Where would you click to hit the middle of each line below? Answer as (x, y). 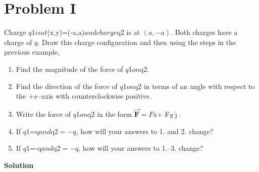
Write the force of (43, 114)
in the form (115, 114)
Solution (19, 165)
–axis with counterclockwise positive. (94, 96)
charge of (18, 42)
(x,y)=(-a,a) (66, 32)
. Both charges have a (204, 32)
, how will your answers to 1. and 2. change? (145, 131)
